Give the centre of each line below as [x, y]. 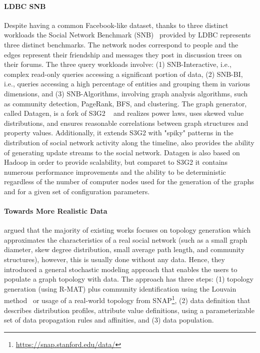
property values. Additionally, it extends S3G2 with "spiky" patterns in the [119, 133]
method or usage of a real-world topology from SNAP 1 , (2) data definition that [127, 300]
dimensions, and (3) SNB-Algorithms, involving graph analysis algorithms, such [126, 93]
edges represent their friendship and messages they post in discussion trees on [123, 54]
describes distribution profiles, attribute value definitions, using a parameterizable [129, 310]
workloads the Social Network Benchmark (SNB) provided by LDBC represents [127, 35]
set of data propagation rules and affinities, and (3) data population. [109, 320]
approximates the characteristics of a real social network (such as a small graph [126, 239]
